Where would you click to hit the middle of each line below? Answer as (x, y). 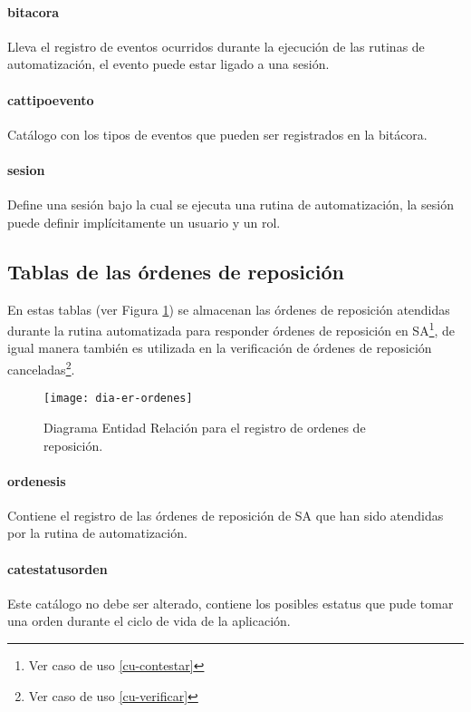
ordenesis (37, 480)
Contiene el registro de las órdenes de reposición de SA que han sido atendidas (226, 515)
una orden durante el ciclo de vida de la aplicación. (149, 621)
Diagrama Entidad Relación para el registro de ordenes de (205, 427)
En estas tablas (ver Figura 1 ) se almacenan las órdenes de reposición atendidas (229, 309)
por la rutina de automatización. (97, 533)
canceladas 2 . (41, 368)
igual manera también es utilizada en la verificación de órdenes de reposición (220, 348)
